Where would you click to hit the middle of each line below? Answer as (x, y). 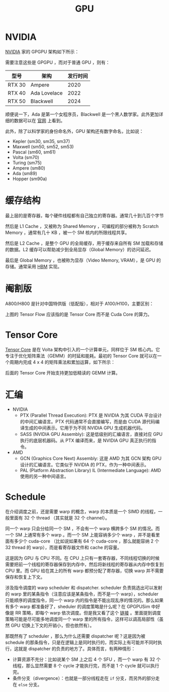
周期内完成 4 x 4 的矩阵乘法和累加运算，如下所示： (62, 362)
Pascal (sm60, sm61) (34, 152)
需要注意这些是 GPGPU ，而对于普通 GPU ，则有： (58, 62)
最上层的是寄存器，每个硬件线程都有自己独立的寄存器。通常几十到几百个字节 (84, 215)
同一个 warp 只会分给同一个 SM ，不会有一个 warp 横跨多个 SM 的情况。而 (82, 528)
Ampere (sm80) (29, 168)
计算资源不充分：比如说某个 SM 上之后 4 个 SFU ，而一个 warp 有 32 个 (87, 659)
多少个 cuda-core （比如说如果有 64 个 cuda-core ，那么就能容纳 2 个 (87, 541)
